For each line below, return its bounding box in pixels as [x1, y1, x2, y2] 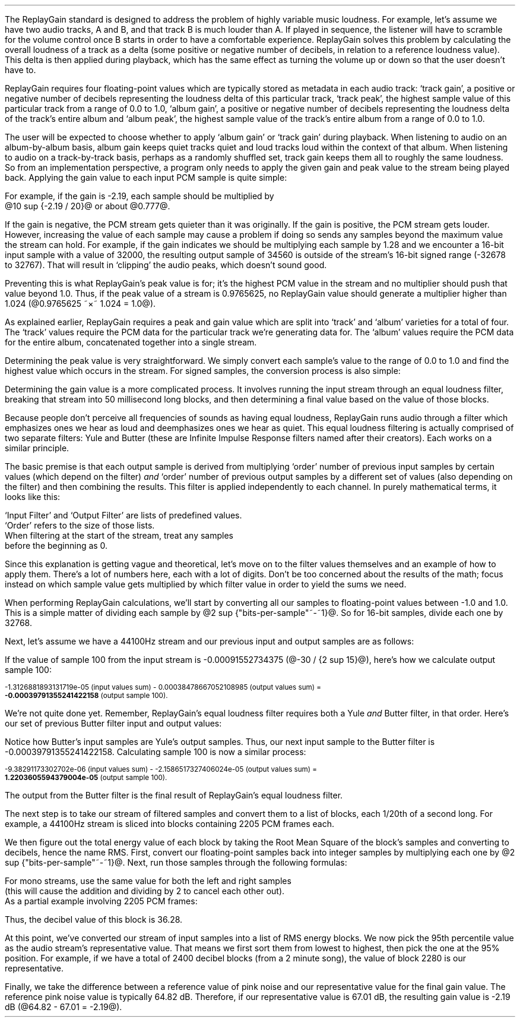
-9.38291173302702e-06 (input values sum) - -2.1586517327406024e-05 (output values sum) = [5, 765, 318, 773]
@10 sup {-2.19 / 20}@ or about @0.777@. [5, 201, 170, 211]
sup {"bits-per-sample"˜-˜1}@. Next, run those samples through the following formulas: [5, 857, 347, 867]
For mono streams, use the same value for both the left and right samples [5, 876, 291, 886]
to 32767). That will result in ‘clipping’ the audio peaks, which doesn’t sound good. [5, 260, 327, 270]
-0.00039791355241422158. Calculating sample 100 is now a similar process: [5, 747, 306, 757]
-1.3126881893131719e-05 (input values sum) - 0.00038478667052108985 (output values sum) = [5, 683, 322, 691]
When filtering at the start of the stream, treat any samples [5, 530, 233, 540]
